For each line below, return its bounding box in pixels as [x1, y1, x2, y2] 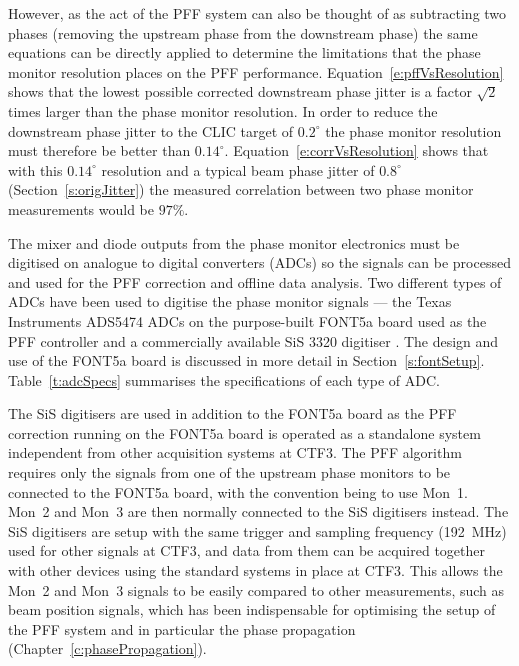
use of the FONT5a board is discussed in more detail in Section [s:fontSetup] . [8, 350, 485, 371]
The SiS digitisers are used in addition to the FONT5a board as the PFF [8, 403, 457, 424]
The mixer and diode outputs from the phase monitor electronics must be [8, 232, 460, 253]
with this [8, 159, 63, 180]
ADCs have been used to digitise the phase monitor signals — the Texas [8, 291, 452, 312]
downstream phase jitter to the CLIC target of [8, 120, 294, 141]
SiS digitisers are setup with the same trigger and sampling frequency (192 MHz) [8, 520, 507, 541]
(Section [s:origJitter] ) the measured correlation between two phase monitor [8, 179, 474, 200]
